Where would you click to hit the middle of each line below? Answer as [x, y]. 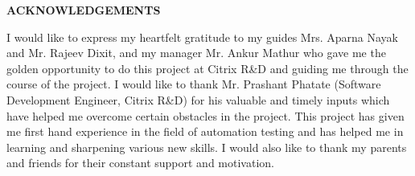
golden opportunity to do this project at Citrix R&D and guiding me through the [207, 68]
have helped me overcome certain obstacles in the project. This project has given [205, 115]
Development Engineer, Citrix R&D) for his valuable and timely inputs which [198, 99]
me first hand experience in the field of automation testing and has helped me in [205, 131]
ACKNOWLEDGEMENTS [84, 10]
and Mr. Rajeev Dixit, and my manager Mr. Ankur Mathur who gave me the [196, 53]
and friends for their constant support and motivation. [140, 163]
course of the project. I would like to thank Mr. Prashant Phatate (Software [194, 84]
